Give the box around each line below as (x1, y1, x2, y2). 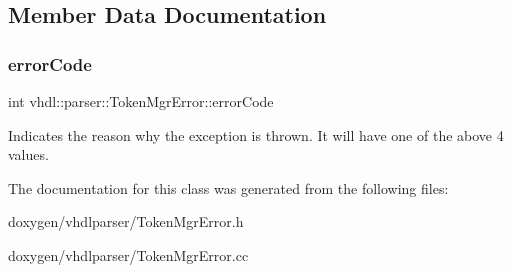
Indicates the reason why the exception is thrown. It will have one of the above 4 (8, 124, 504, 145)
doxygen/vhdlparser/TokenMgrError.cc (8, 244, 249, 265)
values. (8, 144, 49, 165)
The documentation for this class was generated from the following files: (8, 177, 449, 198)
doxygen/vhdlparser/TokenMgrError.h (8, 211, 244, 232)
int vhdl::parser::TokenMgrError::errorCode (8, 91, 274, 111)
